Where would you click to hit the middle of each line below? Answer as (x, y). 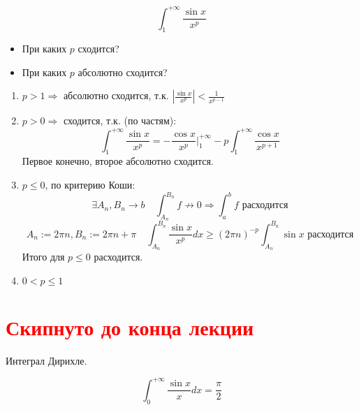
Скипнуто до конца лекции (130, 327)
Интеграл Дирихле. (46, 360)
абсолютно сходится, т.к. (116, 95)
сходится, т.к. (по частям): (120, 120)
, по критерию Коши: (90, 184)
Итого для (43, 256)
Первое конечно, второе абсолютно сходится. (118, 161)
